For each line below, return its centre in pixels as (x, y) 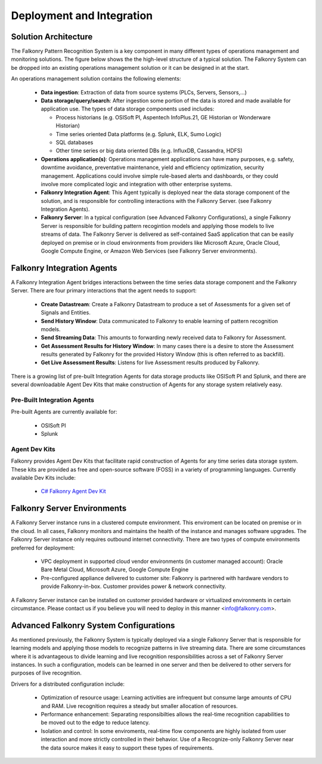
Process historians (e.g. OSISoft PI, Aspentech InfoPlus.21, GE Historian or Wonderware (163, 117)
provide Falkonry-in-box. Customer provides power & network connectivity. (134, 586)
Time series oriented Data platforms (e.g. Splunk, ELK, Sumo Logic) (139, 134)
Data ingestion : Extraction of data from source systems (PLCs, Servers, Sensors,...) (144, 92)
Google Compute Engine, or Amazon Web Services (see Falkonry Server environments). (149, 251)
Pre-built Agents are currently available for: (64, 412)
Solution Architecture (52, 37)
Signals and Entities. (66, 313)
